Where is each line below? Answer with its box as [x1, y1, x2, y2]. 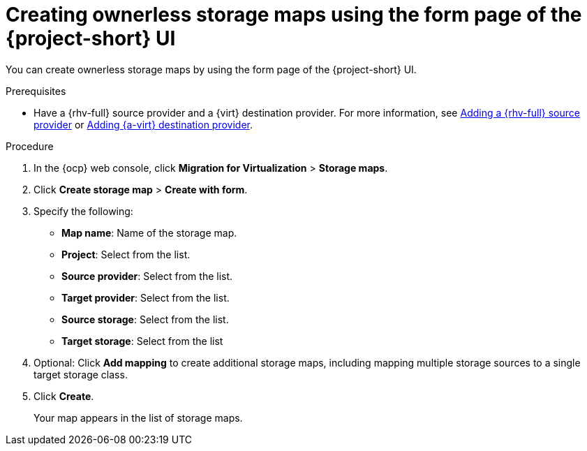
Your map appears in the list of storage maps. [34, 411, 243, 424]
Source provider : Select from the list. [61, 269, 233, 282]
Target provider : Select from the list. [61, 291, 230, 304]
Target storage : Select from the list [61, 334, 223, 347]
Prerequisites [6, 84, 66, 97]
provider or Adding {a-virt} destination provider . [34, 118, 253, 131]
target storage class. [34, 368, 128, 380]
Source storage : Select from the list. [61, 313, 229, 325]
